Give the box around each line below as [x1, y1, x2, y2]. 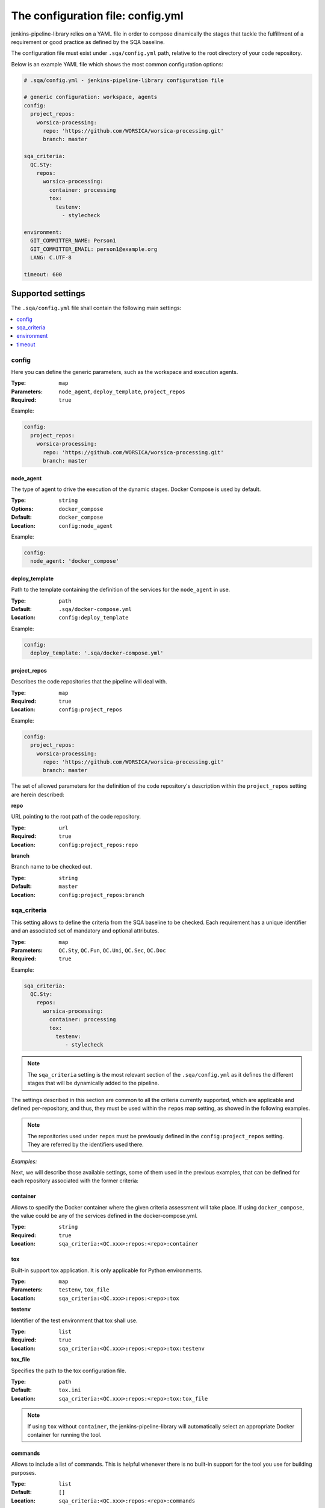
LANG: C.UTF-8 [30, 254, 72, 261]
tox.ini [58, 1387, 81, 1393]
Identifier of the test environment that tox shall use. [11, 1317, 138, 1324]
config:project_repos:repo [58, 841, 138, 848]
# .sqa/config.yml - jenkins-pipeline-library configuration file [23, 77, 224, 84]
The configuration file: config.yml [11, 9, 184, 22]
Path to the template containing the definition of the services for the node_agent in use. [11, 586, 231, 594]
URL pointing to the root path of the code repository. [11, 813, 141, 820]
